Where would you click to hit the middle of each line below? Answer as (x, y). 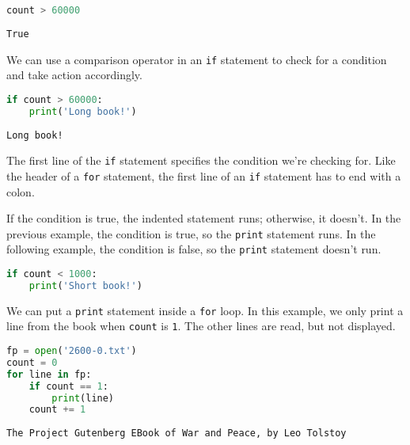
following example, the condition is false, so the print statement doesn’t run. (194, 249)
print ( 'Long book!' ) (83, 111)
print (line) (83, 398)
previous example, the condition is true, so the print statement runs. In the (191, 233)
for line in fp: (49, 374)
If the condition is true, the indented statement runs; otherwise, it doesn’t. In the (204, 218)
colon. (21, 191)
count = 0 (32, 362)
